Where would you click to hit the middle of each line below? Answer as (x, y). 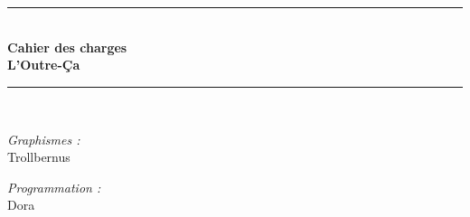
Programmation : (54, 187)
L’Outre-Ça (44, 65)
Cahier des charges (67, 47)
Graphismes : (44, 139)
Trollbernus (39, 157)
